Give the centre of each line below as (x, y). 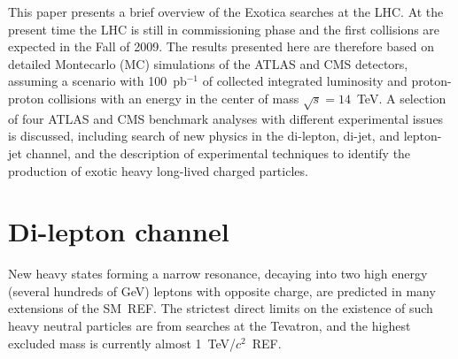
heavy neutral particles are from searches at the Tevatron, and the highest (210, 326)
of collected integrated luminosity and (305, 81)
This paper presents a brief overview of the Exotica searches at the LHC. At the (226, 11)
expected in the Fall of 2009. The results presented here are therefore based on (221, 46)
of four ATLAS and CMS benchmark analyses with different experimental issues (226, 118)
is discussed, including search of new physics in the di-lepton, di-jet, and (204, 136)
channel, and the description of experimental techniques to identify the (218, 153)
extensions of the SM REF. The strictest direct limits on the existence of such (221, 308)
